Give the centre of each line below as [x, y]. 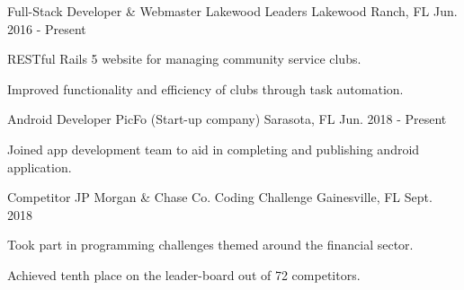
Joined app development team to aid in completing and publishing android [214, 149]
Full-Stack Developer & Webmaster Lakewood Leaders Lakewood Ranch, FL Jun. [232, 11]
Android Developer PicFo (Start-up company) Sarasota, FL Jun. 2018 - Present [227, 119]
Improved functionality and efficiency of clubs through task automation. [205, 88]
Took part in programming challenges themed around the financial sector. [210, 245]
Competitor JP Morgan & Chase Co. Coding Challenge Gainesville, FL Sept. [220, 197]
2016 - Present [47, 28]
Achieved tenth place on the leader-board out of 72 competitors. [184, 274]
